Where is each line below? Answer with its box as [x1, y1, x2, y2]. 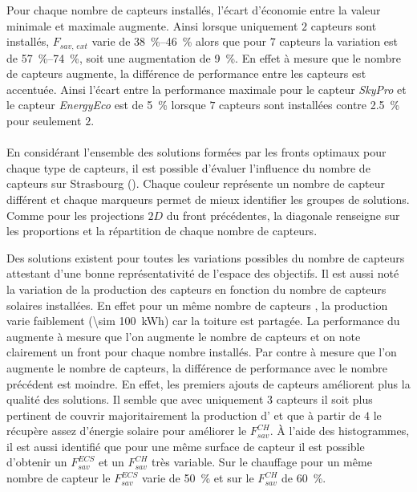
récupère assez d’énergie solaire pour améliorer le [6, 422, 247, 439]
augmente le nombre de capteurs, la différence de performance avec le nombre [6, 359, 388, 376]
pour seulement [6, 112, 82, 129]
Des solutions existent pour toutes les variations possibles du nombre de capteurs [6, 249, 405, 266]
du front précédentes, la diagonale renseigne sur [166, 206, 400, 223]
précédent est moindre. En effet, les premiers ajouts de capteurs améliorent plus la [6, 375, 411, 392]
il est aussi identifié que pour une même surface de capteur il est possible [6, 437, 365, 454]
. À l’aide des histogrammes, [269, 422, 410, 439]
